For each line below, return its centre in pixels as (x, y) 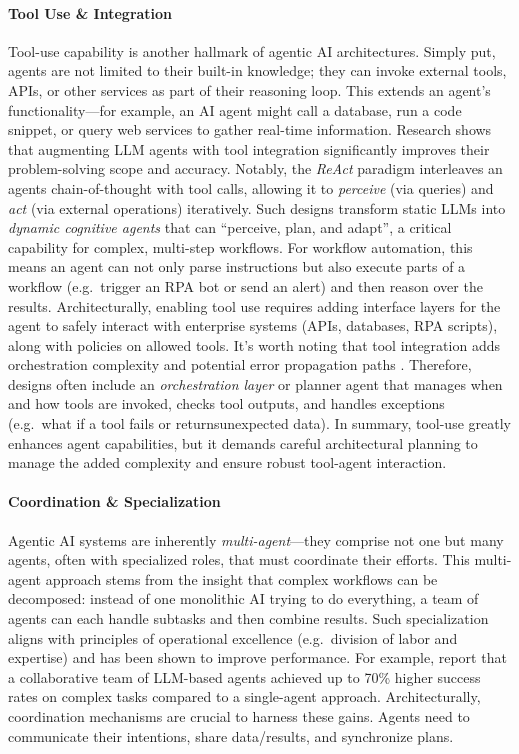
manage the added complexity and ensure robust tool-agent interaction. (227, 462)
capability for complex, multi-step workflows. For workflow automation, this (240, 246)
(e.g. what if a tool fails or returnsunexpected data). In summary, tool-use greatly (259, 423)
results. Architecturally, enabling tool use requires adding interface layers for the (254, 305)
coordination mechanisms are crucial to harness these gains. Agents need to (239, 716)
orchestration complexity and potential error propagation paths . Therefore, (240, 364)
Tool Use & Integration (90, 12)
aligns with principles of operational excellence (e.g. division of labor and (233, 637)
